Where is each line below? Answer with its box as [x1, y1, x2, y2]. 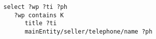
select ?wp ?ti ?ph [3, 3, 67, 10]
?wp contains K [14, 11, 64, 19]
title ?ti [24, 20, 57, 27]
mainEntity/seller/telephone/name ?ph [24, 28, 153, 35]
